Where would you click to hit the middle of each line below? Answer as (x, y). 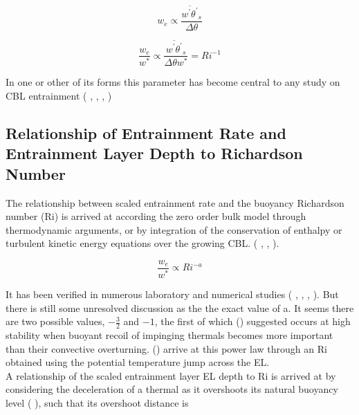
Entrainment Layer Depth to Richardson (154, 153)
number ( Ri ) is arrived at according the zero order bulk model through (156, 216)
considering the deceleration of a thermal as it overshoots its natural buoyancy (172, 389)
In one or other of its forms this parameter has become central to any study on (173, 82)
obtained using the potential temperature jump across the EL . (138, 362)
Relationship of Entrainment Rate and (146, 133)
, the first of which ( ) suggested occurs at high (252, 321)
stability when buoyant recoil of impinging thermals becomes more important (169, 334)
